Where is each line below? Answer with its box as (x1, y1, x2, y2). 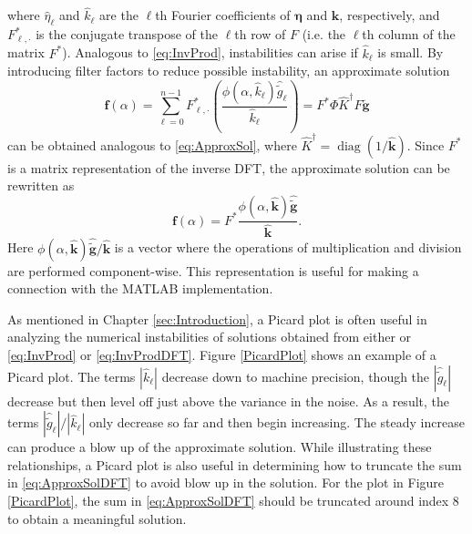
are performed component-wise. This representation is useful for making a (7, 261, 419, 280)
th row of (234, 25, 286, 44)
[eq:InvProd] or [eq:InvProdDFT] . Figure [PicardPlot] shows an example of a (7, 345, 436, 365)
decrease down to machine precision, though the (161, 366, 430, 385)
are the (99, 5, 139, 25)
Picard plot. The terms (7, 366, 136, 385)
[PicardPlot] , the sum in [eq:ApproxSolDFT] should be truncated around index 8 (7, 491, 459, 510)
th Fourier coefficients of (155, 5, 291, 25)
